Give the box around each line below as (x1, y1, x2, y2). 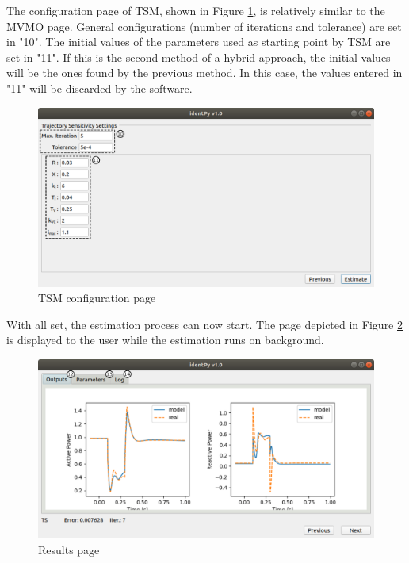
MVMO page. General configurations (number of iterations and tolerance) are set (6, 17, 402, 34)
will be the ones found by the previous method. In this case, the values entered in (6, 64, 403, 81)
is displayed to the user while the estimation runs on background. (6, 331, 324, 348)
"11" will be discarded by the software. (6, 79, 193, 96)
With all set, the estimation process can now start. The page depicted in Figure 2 (6, 316, 403, 332)
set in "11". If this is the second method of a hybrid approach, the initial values (6, 48, 391, 65)
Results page (38, 541, 100, 557)
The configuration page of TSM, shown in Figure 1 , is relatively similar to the (6, 2, 385, 18)
